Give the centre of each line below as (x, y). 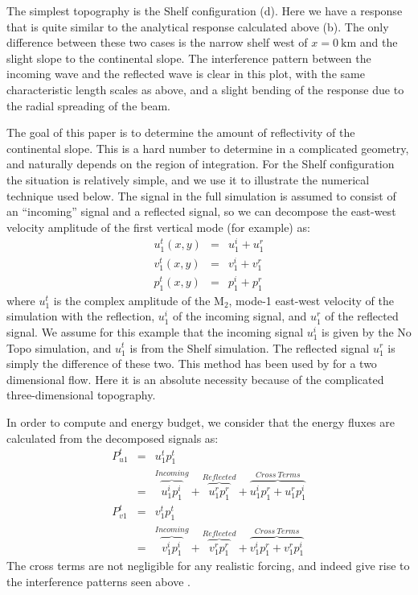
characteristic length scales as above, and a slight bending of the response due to (205, 89)
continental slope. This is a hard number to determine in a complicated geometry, (208, 148)
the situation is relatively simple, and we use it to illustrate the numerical (188, 179)
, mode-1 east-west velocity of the (311, 300)
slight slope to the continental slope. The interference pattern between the (189, 58)
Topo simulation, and (59, 347)
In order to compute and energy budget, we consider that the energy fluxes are (201, 421)
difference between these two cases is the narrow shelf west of (157, 42)
